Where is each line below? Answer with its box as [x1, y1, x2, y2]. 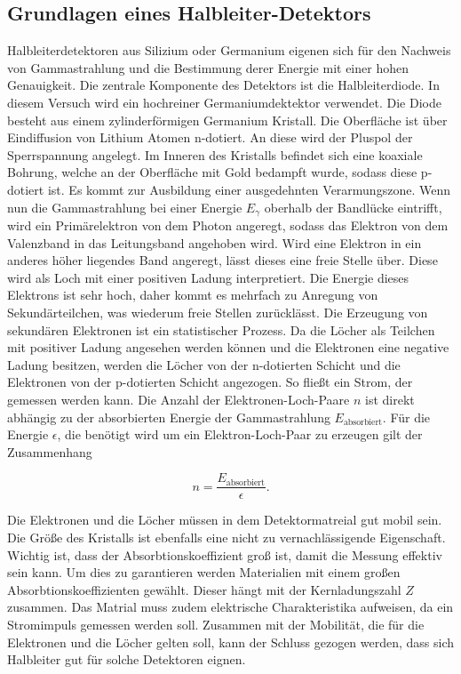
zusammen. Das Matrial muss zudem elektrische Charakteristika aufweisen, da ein [7, 598, 454, 616]
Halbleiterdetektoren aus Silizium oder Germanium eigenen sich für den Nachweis [7, 41, 451, 60]
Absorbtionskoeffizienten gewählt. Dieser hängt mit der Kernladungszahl [7, 580, 401, 598]
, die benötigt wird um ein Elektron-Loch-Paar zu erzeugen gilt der [57, 425, 423, 444]
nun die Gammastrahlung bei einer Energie [7, 197, 242, 216]
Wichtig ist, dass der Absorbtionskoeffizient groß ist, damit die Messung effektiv [7, 545, 442, 564]
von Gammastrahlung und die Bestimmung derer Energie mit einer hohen [7, 58, 409, 76]
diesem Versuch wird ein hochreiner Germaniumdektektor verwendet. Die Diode [7, 92, 441, 111]
